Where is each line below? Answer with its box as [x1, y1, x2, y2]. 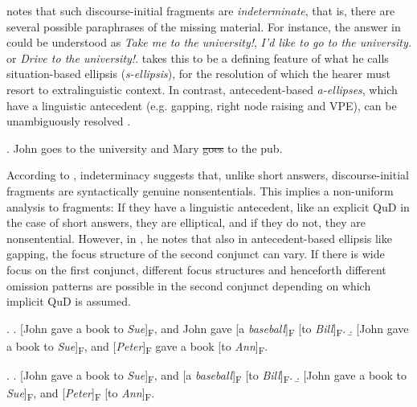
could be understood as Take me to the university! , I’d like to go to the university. [6, 34, 411, 51]
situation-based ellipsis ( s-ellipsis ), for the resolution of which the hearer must [6, 65, 390, 82]
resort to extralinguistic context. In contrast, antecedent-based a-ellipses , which [6, 80, 398, 97]
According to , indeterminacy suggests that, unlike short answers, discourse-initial [6, 166, 409, 183]
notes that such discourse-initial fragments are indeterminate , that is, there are [6, 2, 395, 18]
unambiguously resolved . [6, 113, 131, 129]
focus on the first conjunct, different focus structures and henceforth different [6, 261, 386, 277]
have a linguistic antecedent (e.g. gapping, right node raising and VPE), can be [6, 97, 397, 113]
